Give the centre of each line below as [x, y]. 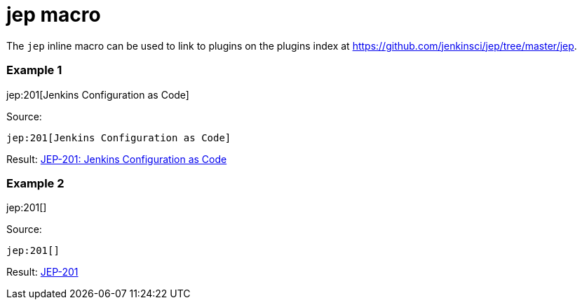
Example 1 [34, 70]
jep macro [54, 15]
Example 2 [35, 183]
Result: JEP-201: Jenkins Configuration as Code [117, 159]
